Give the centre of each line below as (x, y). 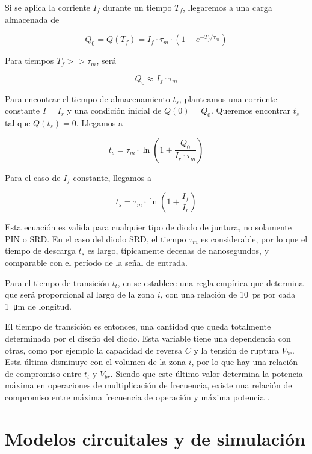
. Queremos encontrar (250, 110)
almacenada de (32, 19)
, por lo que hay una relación (245, 362)
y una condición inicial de (114, 110)
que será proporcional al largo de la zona (80, 294)
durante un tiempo (137, 7)
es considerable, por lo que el (254, 238)
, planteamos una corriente (228, 98)
